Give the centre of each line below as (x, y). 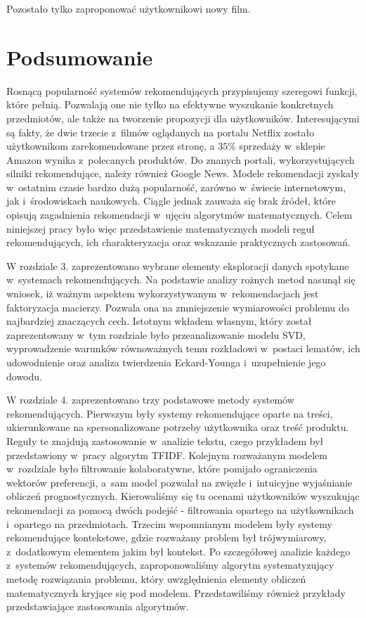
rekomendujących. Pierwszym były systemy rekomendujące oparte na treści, (170, 413)
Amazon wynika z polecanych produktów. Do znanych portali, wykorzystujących (181, 159)
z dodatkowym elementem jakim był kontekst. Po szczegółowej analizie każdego (178, 551)
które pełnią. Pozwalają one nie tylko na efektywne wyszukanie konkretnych (170, 104)
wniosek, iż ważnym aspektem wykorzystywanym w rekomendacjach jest (163, 294)
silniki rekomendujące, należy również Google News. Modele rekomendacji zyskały (183, 173)
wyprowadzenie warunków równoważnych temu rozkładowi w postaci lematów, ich (183, 348)
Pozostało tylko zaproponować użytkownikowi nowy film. (129, 8)
